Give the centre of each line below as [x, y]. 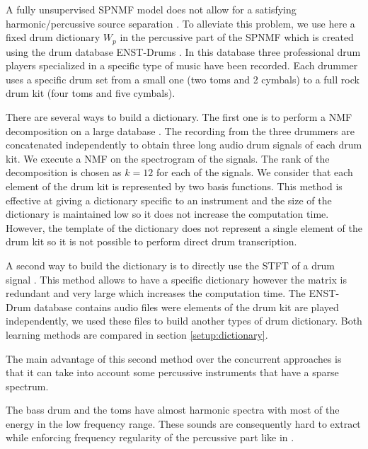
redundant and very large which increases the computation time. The [156, 293]
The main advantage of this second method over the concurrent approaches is [174, 358]
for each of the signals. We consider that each [254, 172]
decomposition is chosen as [64, 172]
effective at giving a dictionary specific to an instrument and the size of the [169, 200]
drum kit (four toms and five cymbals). [91, 93]
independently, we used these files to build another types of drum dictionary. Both [184, 321]
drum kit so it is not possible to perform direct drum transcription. [151, 241]
